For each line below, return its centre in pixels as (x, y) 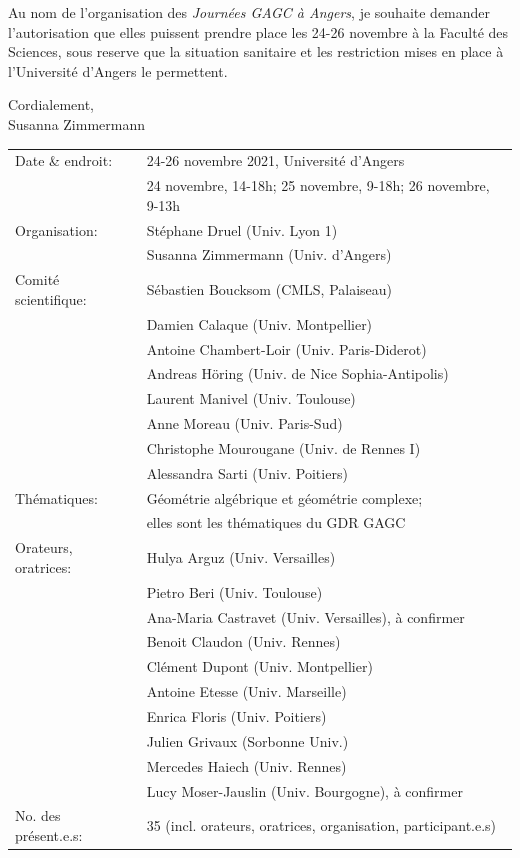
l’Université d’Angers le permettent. (118, 70)
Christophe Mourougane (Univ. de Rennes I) (283, 447)
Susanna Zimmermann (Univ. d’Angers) (269, 254)
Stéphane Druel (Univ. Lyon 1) (242, 229)
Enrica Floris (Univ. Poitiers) (236, 715)
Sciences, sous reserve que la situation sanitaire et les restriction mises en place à (256, 51)
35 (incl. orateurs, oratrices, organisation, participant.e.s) (321, 825)
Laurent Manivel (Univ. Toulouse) (251, 398)
